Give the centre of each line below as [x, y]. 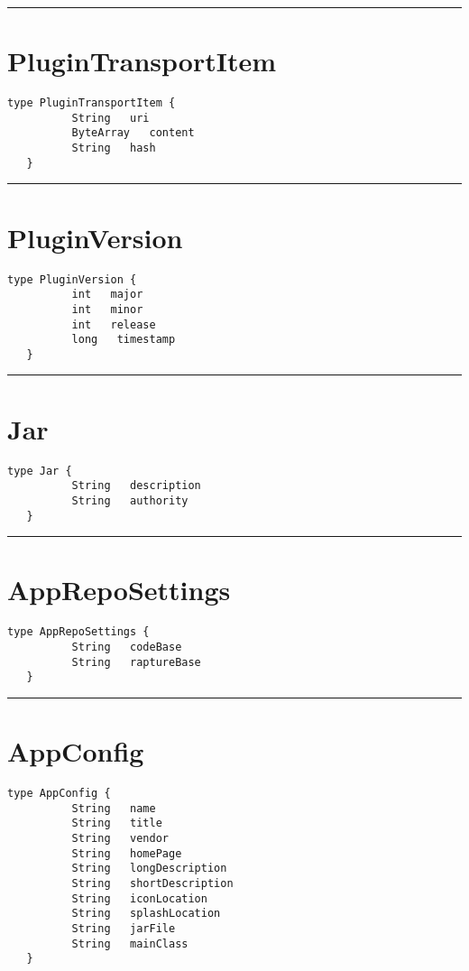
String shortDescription [152, 884]
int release [114, 324]
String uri [110, 118]
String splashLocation [146, 914]
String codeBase [127, 647]
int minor [107, 309]
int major [107, 295]
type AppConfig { [59, 794]
